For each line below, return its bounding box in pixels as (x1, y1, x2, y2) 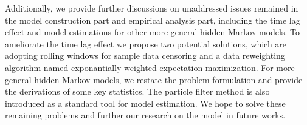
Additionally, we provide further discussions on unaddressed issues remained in (5, 2, 298, 14)
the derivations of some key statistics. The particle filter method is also (5, 85, 270, 98)
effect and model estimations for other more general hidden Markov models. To (5, 25, 300, 38)
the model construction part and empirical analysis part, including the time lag (5, 13, 300, 26)
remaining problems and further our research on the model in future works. (5, 109, 286, 121)
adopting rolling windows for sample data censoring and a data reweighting (5, 49, 285, 62)
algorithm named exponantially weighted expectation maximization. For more (5, 61, 295, 73)
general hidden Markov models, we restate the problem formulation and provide (5, 73, 303, 86)
